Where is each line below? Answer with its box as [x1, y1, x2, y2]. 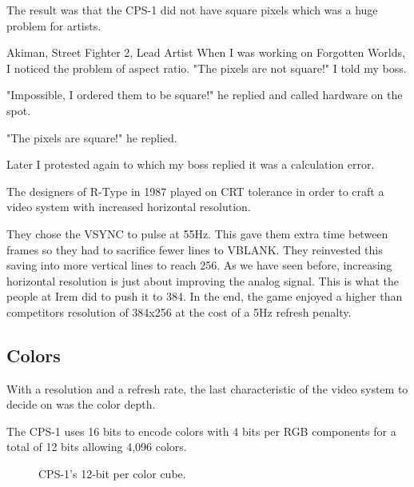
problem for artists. [6, 17, 102, 34]
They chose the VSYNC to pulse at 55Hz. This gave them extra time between [6, 225, 388, 242]
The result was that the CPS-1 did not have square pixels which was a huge [6, 2, 378, 18]
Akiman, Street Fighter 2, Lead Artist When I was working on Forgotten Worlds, [6, 44, 405, 61]
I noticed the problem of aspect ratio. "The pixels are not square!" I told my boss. [6, 59, 407, 76]
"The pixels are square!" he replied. [6, 129, 177, 146]
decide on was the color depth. [6, 396, 156, 413]
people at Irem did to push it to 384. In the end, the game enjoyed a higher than [6, 288, 403, 305]
